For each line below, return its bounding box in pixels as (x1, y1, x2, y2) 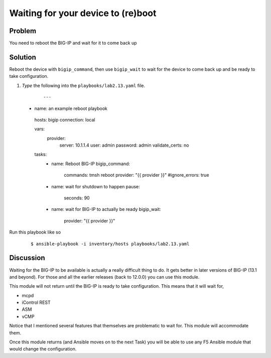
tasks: (34, 151, 47, 158)
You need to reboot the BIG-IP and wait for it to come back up (9, 40, 138, 46)
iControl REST (22, 299, 51, 306)
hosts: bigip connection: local (34, 116, 95, 123)
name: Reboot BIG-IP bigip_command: (51, 161, 130, 167)
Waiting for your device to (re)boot (9, 8, 157, 19)
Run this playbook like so (9, 229, 61, 235)
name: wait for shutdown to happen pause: (51, 183, 140, 189)
